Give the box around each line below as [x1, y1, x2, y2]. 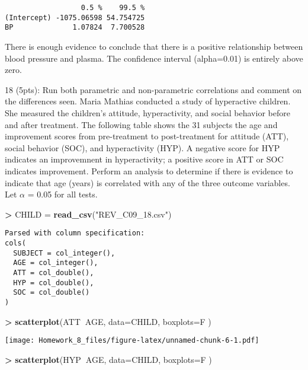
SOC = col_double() [13, 288, 90, 297]
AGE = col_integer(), [13, 259, 98, 267]
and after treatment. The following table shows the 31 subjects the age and [5, 118, 278, 130]
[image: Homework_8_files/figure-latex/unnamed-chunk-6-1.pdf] [5, 336, 259, 345]
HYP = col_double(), [13, 278, 94, 287]
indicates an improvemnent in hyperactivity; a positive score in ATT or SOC [5, 153, 284, 165]
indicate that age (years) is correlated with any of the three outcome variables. [5, 176, 290, 189]
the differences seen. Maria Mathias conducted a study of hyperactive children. [5, 95, 291, 107]
